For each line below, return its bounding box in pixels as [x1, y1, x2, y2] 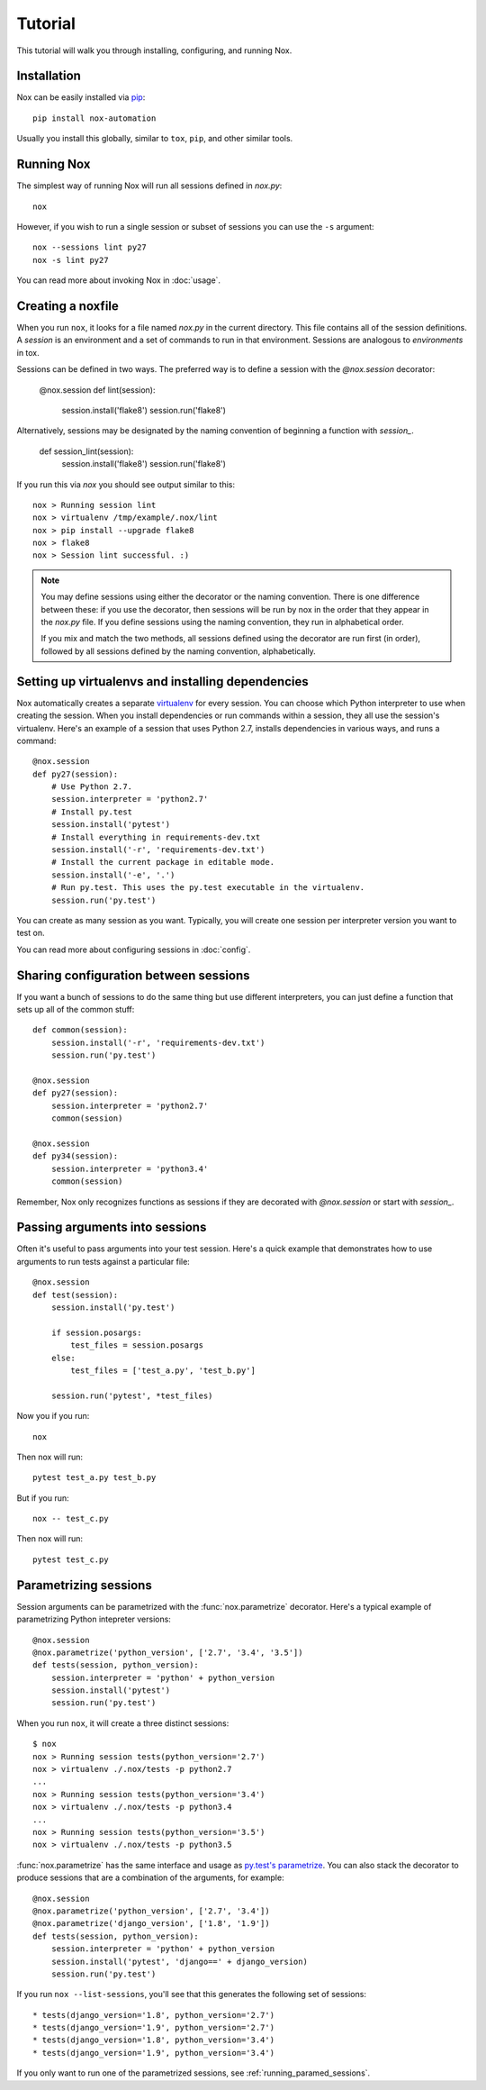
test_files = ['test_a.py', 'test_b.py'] [70, 1365, 256, 1376]
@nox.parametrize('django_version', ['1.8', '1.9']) [32, 1919, 270, 1929]
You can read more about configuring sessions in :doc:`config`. [16, 944, 251, 955]
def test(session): [32, 1289, 119, 1300]
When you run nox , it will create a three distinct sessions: [16, 1717, 229, 1729]
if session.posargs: [50, 1327, 142, 1338]
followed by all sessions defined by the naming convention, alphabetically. [40, 645, 317, 657]
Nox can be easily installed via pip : [16, 92, 146, 103]
